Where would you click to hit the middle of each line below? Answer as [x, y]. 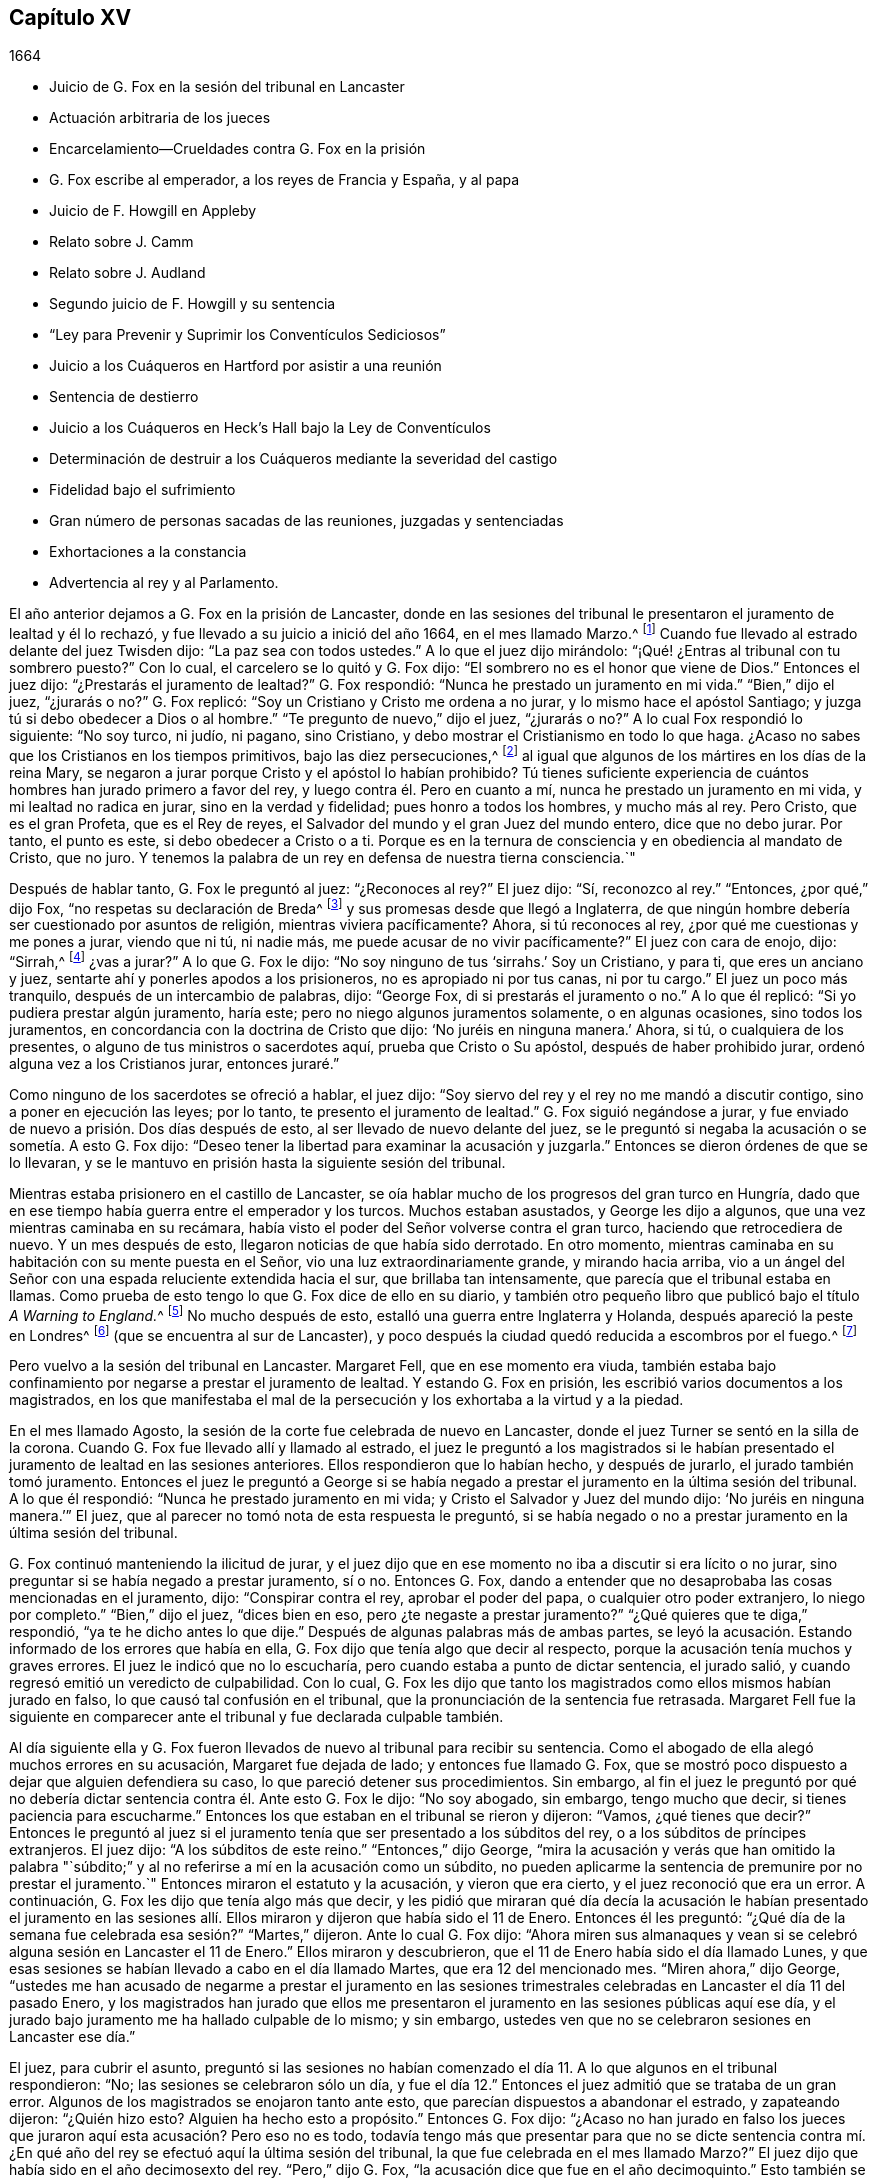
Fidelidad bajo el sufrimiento [142, 490]
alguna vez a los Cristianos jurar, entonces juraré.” [174, 1064]
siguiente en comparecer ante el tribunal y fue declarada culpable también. [256, 1717]
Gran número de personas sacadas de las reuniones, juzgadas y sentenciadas [306, 521]
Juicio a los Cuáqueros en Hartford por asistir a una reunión [245, 366]
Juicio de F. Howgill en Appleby [153, 211]
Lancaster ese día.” [72, 2037]
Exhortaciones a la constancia [148, 552]
